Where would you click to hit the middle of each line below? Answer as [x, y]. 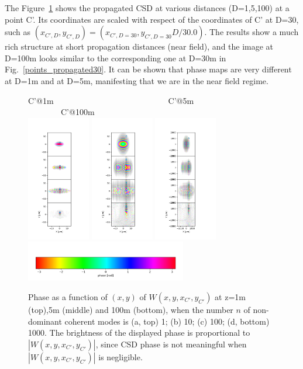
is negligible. [120, 356]
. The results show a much [252, 32]
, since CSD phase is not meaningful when [171, 344]
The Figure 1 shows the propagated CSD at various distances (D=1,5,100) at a [147, 8]
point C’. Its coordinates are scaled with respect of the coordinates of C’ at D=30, [152, 19]
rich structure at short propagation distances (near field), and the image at [139, 46]
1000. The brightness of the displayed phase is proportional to [139, 333]
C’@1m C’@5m [111, 100]
